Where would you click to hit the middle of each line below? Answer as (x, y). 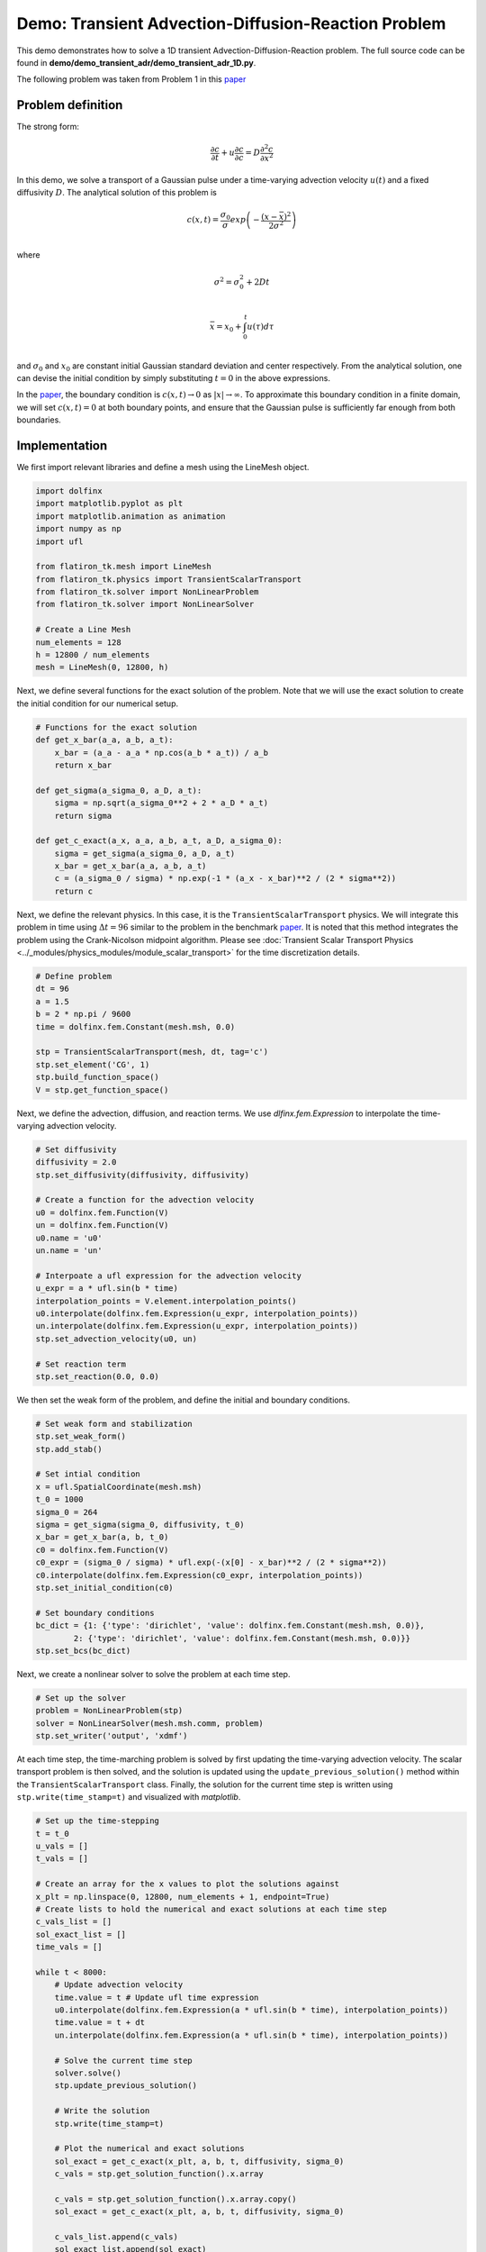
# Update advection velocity (119, 1985)
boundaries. (39, 420)
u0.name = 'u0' (69, 1238)
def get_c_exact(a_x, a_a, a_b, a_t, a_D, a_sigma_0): (159, 841)
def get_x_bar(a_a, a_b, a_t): (105, 740)
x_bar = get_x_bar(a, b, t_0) (102, 1537)
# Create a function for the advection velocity (145, 1200)
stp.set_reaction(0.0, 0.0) (97, 1376)
